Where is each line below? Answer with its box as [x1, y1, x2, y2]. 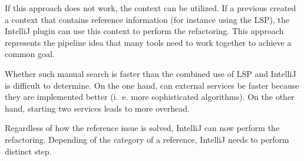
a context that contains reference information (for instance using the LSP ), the [5, 13, 290, 25]
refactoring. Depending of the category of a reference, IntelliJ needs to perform [5, 133, 289, 145]
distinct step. [5, 145, 52, 157]
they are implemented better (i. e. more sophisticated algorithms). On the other [5, 90, 295, 103]
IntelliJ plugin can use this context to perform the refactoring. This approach [5, 25, 284, 37]
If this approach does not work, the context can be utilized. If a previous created [5, 2, 296, 14]
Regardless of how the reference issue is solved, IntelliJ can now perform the [5, 122, 280, 134]
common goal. [5, 48, 55, 60]
